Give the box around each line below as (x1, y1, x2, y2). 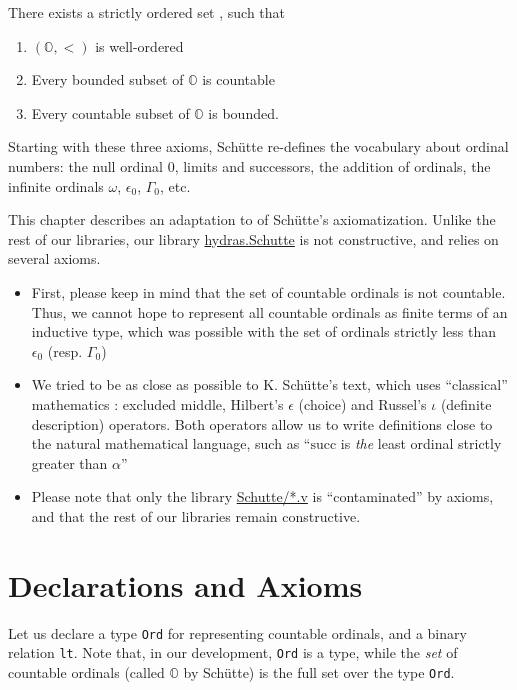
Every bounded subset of (31, 69, 184, 90)
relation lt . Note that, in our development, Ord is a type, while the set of (8, 642, 458, 663)
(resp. (47, 340, 83, 361)
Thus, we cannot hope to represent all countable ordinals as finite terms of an (31, 301, 508, 322)
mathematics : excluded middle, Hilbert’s (31, 393, 284, 414)
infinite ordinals (8, 175, 104, 196)
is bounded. (208, 102, 279, 123)
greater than (31, 452, 108, 473)
